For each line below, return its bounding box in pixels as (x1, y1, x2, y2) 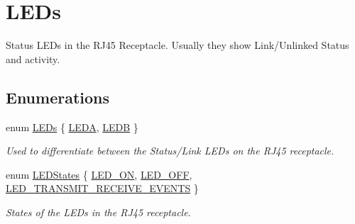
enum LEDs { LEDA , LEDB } (6, 119, 138, 134)
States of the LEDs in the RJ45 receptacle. (6, 204, 191, 219)
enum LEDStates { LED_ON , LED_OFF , (6, 167, 192, 181)
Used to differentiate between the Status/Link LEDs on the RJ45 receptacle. (6, 143, 334, 158)
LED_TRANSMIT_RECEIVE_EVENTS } (6, 181, 199, 196)
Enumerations (6, 86, 110, 108)
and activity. (6, 51, 60, 66)
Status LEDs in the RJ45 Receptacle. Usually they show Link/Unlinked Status (6, 38, 349, 52)
